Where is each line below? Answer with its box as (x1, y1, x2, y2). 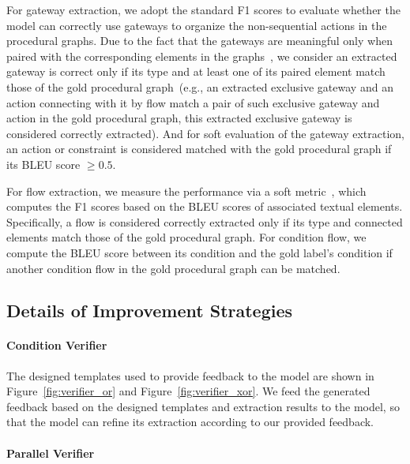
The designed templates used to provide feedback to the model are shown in (6, 367, 374, 384)
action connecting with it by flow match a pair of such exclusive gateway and (6, 94, 380, 110)
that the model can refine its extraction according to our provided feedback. (6, 413, 374, 430)
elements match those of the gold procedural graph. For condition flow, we (6, 229, 367, 245)
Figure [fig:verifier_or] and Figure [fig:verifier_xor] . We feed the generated (6, 383, 371, 399)
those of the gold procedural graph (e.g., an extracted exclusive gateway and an (6, 78, 393, 95)
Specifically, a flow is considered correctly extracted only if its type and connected (6, 213, 403, 230)
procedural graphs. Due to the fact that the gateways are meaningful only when (6, 32, 393, 49)
